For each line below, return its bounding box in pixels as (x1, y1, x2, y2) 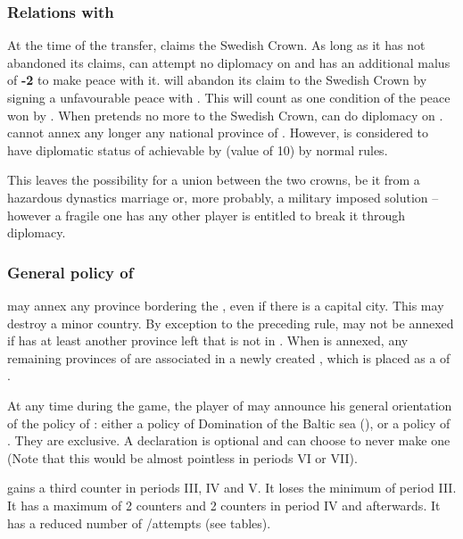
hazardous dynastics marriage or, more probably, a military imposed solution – (7, 187, 439, 206)
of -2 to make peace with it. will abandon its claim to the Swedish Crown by (7, 70, 427, 89)
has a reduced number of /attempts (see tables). (7, 513, 271, 532)
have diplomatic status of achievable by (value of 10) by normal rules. (7, 140, 388, 159)
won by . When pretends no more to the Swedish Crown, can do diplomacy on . (7, 105, 443, 124)
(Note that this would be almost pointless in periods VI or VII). (7, 448, 358, 467)
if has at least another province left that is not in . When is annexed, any (7, 331, 409, 350)
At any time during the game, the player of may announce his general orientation (7, 395, 452, 414)
